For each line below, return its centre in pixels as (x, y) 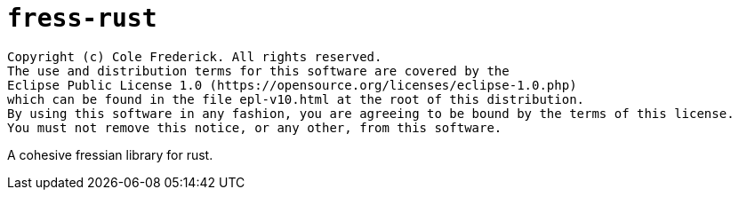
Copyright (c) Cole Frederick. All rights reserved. (195, 56)
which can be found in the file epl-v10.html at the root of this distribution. (296, 99)
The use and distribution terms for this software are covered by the (258, 71)
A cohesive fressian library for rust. (110, 154)
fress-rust (82, 18)
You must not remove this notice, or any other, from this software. (255, 127)
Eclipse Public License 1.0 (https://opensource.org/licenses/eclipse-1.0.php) (292, 85)
